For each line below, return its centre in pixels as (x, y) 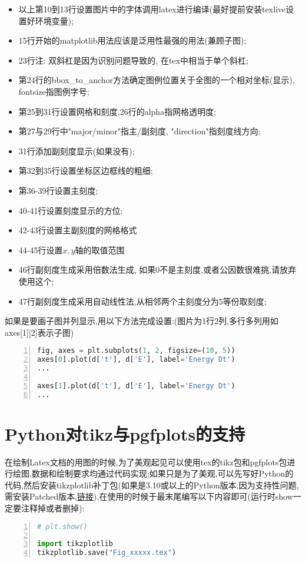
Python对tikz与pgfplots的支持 (125, 433)
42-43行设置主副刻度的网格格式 (78, 230)
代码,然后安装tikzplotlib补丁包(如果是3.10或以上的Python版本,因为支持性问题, (152, 485)
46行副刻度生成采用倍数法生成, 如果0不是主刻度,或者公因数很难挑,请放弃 (157, 270)
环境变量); (54, 20)
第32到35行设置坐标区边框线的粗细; (86, 171)
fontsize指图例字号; (54, 91)
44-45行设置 (41, 249)
